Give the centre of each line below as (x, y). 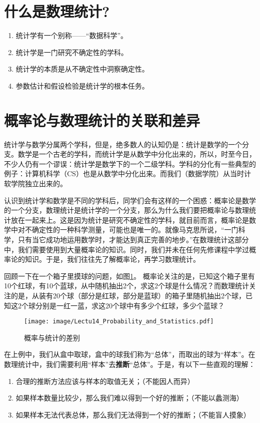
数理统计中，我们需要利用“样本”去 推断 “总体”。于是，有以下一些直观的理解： (130, 364)
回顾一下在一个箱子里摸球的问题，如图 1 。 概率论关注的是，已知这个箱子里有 (129, 276)
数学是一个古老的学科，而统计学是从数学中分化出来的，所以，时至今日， (137, 154)
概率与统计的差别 (52, 337)
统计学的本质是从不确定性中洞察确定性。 (82, 69)
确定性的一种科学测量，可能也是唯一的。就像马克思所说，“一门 (135, 230)
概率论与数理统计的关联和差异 (102, 120)
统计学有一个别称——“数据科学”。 (72, 35)
